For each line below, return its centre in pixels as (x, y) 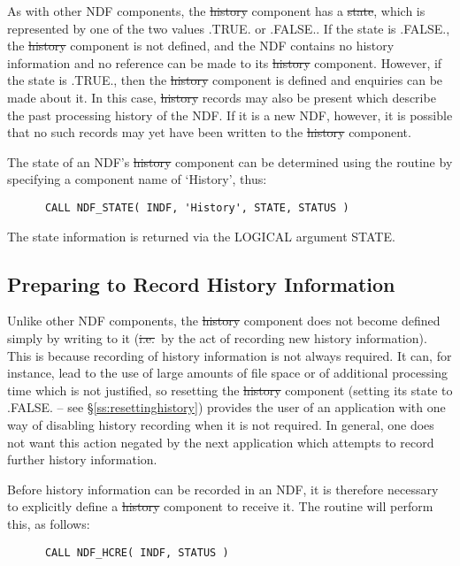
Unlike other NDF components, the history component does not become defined (224, 321)
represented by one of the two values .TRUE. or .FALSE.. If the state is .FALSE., (229, 28)
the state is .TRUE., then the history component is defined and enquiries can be (225, 80)
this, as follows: (49, 523)
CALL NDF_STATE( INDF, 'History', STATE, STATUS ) (197, 207)
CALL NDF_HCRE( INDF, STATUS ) (137, 552)
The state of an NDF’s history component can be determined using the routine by (230, 161)
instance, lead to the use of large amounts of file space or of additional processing (227, 373)
